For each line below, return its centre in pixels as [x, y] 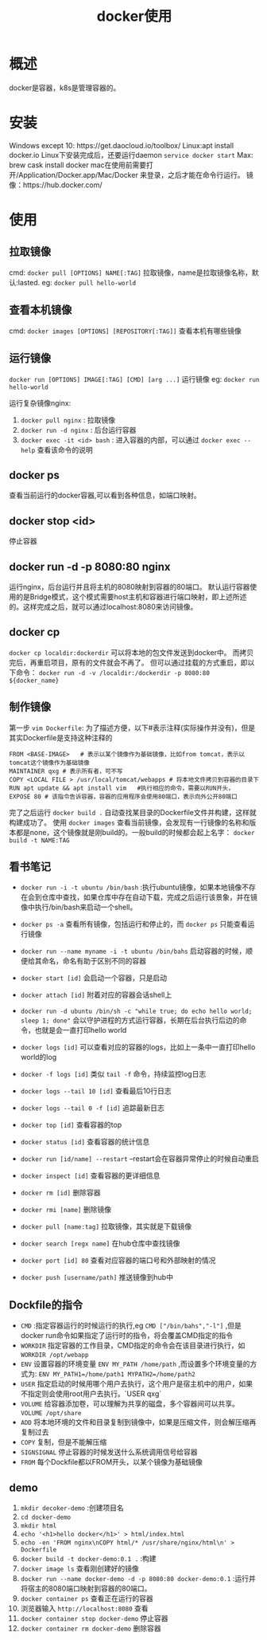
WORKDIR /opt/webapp [54, 1356]
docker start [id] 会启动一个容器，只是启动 [94, 978]
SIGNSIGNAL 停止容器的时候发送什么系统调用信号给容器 [109, 1452]
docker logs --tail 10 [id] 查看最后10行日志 [96, 1091]
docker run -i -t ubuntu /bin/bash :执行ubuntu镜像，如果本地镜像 [131, 887]
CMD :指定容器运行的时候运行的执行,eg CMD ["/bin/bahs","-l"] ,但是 [131, 1326]
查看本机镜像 [41, 310]
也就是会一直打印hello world [81, 1030]
